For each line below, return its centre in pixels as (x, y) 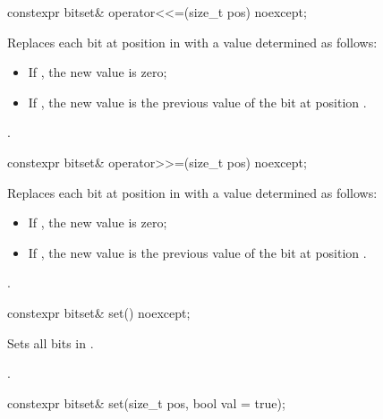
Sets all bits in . (51, 342)
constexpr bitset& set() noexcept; (99, 312)
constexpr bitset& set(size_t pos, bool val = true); (146, 402)
